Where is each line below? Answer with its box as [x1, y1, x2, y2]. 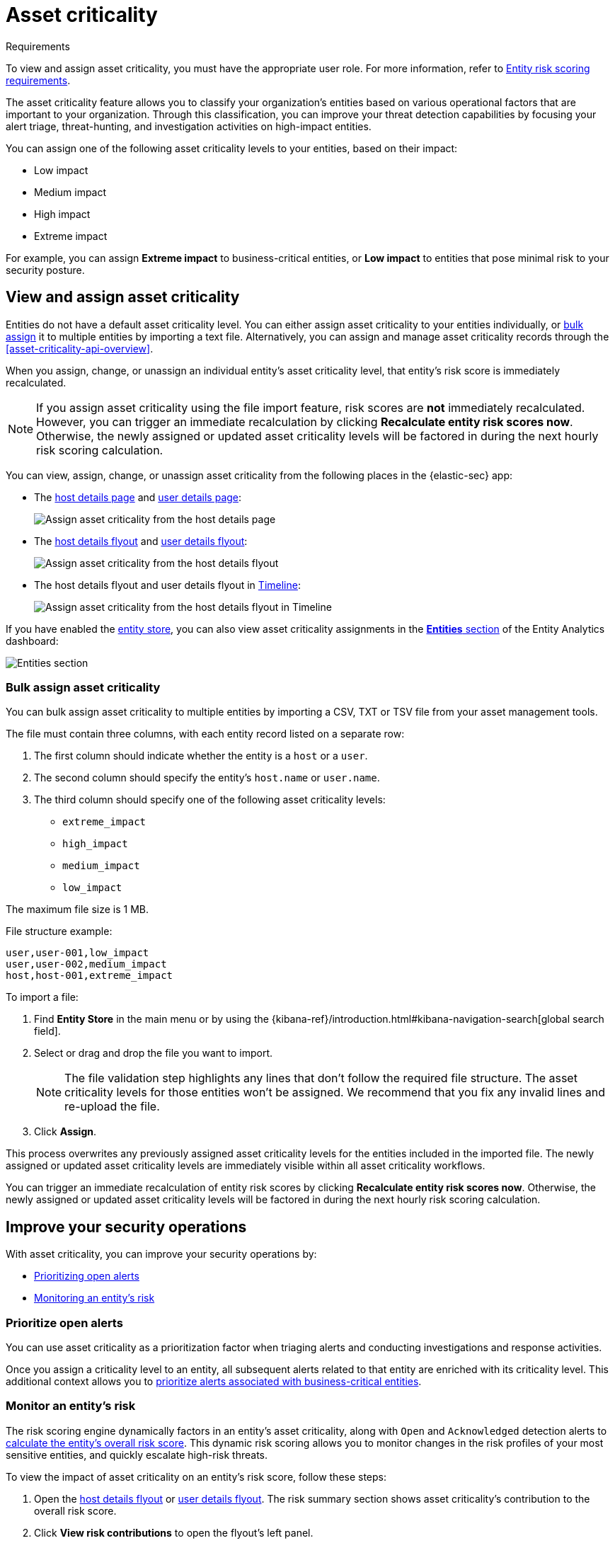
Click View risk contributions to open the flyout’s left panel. [34, 1526, 314, 1539]
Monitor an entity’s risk [6, 1399, 136, 1413]
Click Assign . [34, 1125, 97, 1138]
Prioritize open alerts [6, 1315, 123, 1330]
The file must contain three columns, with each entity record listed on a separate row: [6, 728, 405, 740]
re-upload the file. [64, 1099, 160, 1114]
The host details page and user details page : [34, 491, 242, 503]
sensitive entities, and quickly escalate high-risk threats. [6, 1448, 268, 1461]
